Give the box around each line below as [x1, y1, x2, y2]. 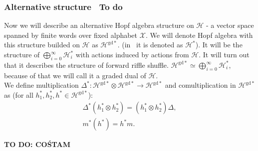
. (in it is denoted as [117, 39, 183, 50]
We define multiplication [4, 80, 79, 90]
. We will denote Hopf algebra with [145, 29, 253, 40]
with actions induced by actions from [75, 49, 189, 59]
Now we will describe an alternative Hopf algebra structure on [4, 20, 194, 30]
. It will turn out [199, 49, 250, 59]
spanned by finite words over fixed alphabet [4, 29, 138, 40]
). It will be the [195, 39, 243, 50]
